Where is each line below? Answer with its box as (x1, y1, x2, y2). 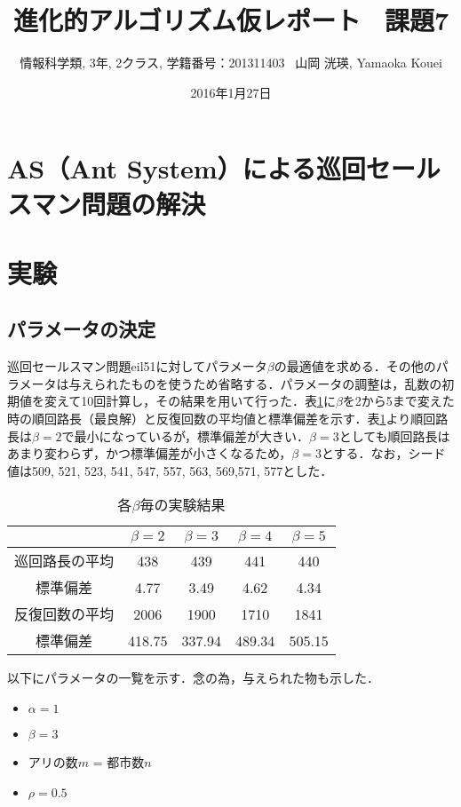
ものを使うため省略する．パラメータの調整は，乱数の (131, 374, 442, 392)
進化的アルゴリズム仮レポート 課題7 (12, 2, 449, 38)
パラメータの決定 (7, 315, 156, 343)
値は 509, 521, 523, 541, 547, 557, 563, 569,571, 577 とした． (7, 461, 333, 479)
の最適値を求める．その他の (274, 357, 436, 376)
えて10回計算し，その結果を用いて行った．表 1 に (56, 392, 336, 410)
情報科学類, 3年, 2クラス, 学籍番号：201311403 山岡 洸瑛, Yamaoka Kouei (20, 53, 442, 72)
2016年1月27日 (190, 83, 272, 101)
